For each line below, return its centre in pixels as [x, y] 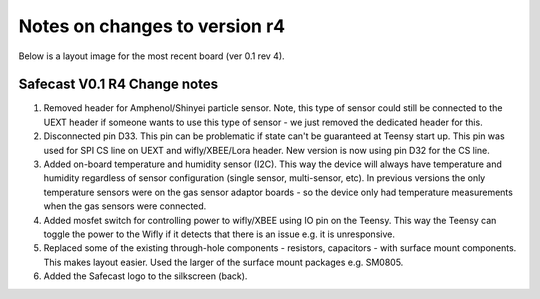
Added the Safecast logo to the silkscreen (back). [145, 276]
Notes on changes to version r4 [151, 26]
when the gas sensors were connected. [125, 206]
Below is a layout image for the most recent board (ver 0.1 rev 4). [151, 56]
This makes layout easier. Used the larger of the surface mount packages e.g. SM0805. [223, 262]
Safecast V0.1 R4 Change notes [118, 84]
